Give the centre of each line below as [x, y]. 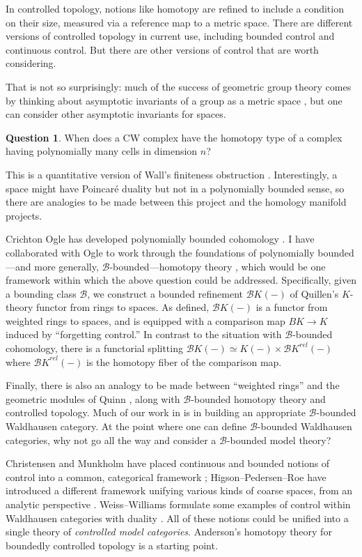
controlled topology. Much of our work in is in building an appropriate [156, 412]
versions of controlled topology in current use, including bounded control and [170, 36]
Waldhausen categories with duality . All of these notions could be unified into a [177, 518]
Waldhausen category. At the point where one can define [126, 426]
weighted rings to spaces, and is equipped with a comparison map [145, 320]
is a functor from [292, 307]
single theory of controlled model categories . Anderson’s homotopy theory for [169, 532]
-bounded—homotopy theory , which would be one [218, 266]
